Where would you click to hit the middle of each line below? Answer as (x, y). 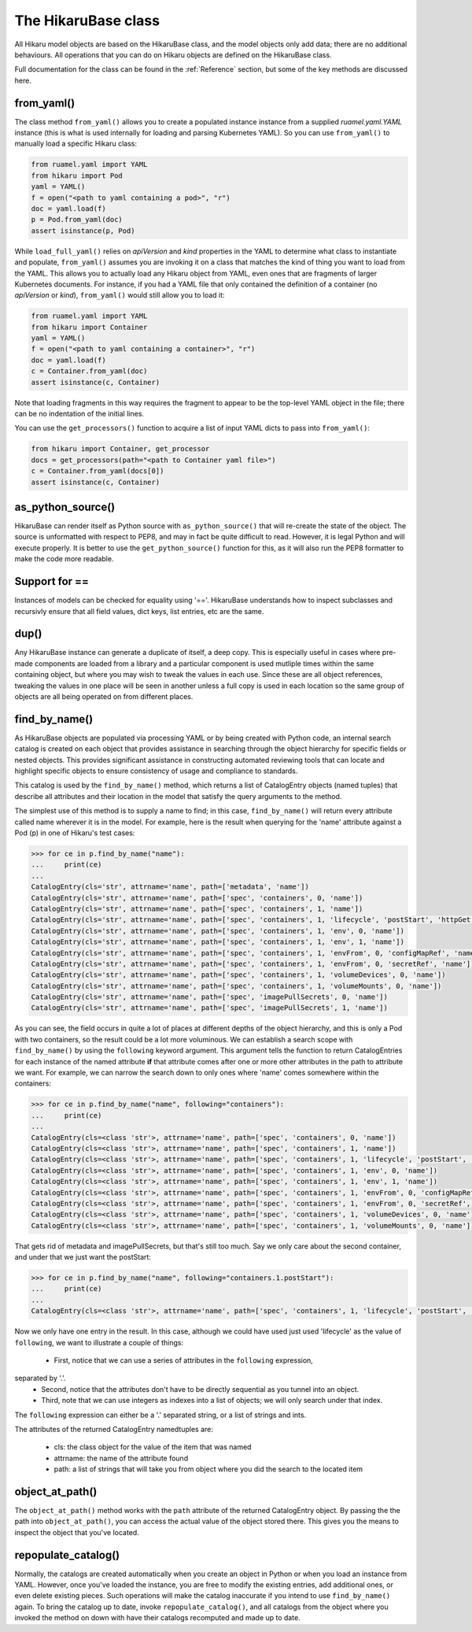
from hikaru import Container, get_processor (120, 449)
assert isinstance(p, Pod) (83, 231)
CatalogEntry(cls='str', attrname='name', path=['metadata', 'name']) (170, 887)
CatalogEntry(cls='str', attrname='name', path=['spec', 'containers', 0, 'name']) (197, 898)
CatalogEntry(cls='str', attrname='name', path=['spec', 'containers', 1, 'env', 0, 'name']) (218, 931)
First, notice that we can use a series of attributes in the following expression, (184, 1360)
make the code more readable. (64, 559)
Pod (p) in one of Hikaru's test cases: (75, 833)
